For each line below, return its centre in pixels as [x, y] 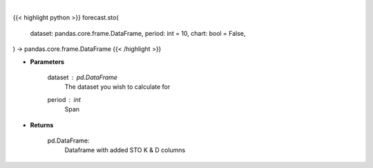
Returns [42, 125]
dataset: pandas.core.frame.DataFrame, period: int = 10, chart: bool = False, [138, 33]
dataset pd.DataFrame [82, 77]
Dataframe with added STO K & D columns [125, 150]
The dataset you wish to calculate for [117, 87]
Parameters [47, 61]
